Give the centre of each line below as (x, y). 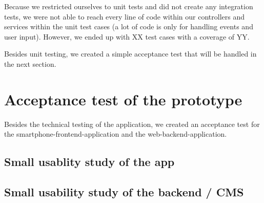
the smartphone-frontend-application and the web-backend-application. (116, 134)
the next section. (30, 63)
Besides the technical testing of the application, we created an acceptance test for (132, 124)
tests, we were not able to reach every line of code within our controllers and (125, 16)
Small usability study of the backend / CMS (124, 192)
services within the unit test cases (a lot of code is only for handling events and (129, 26)
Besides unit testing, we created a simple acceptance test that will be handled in (130, 54)
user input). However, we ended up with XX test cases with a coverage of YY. (127, 36)
